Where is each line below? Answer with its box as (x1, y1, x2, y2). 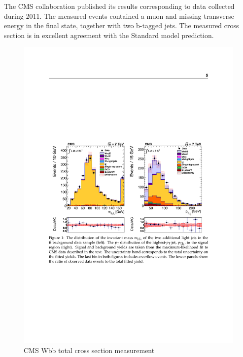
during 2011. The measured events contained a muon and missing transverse (4, 10, 234, 21)
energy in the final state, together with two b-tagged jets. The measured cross (4, 20, 239, 31)
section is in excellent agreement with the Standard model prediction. (4, 30, 214, 40)
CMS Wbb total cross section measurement (24, 345, 155, 355)
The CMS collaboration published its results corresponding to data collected (4, 1, 235, 11)
